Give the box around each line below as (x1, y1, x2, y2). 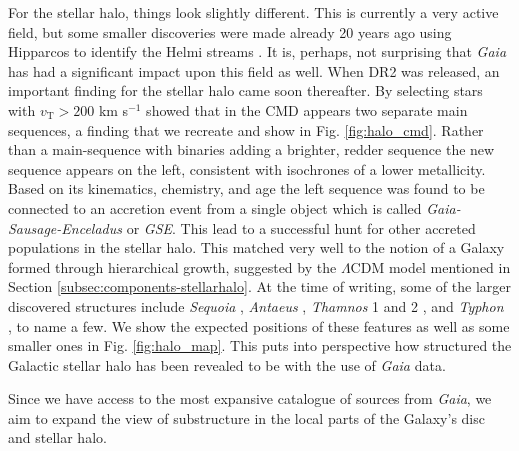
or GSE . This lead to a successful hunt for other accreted (126, 217, 476, 238)
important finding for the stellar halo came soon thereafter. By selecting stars (8, 80, 483, 101)
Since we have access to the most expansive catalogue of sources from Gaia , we (8, 388, 492, 409)
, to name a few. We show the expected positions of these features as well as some (8, 315, 510, 336)
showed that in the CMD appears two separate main (146, 99, 468, 120)
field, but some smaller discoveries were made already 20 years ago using (8, 21, 452, 42)
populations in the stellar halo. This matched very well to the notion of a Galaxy (8, 237, 505, 258)
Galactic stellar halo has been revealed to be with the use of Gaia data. (8, 354, 446, 375)
